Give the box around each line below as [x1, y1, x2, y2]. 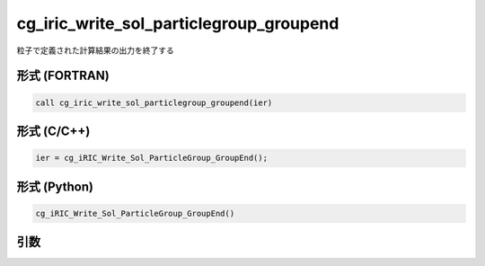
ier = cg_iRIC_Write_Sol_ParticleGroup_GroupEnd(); [35, 153, 269, 164]
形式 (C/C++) [16, 123, 91, 138]
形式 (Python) [16, 179, 94, 194]
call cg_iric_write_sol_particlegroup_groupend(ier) [35, 97, 273, 108]
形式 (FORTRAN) [16, 68, 110, 84]
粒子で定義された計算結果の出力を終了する [16, 45, 174, 56]
